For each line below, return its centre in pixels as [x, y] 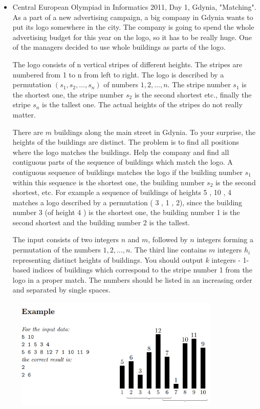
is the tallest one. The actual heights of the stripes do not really [142, 104]
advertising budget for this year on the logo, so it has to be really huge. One [132, 37]
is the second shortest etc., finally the [193, 94]
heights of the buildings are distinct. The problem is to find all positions [126, 142]
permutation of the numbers [57, 250]
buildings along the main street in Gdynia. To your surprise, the [155, 132]
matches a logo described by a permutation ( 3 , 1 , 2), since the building [127, 202]
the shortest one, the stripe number [68, 94]
